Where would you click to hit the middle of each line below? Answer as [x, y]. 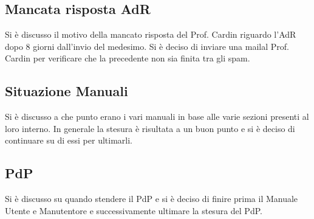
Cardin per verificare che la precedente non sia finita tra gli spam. [128, 58]
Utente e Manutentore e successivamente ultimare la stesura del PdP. [134, 210]
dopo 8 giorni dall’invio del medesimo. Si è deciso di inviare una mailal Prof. [147, 46]
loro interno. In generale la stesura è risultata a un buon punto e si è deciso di [150, 128]
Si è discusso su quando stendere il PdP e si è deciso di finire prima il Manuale [152, 199]
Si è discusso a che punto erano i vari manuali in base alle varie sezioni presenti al [157, 116]
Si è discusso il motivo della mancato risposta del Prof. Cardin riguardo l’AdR [151, 34]
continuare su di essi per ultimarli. [69, 140]
